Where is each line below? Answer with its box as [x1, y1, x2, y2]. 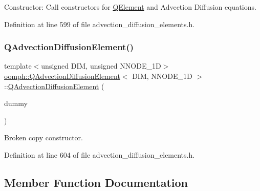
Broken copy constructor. [4, 132, 83, 143]
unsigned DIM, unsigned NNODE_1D [41, 60, 161, 71]
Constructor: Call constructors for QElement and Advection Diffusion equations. [4, 2, 256, 12]
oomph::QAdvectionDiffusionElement [4, 71, 120, 81]
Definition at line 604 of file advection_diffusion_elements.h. [4, 149, 195, 160]
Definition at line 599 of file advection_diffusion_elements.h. [4, 18, 195, 29]
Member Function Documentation [4, 174, 188, 190]
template [4, 60, 32, 71]
